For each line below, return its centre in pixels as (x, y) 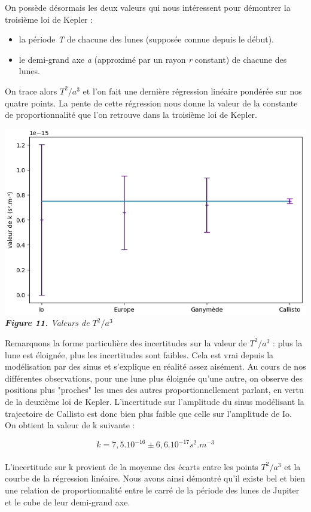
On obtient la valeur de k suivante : (70, 425)
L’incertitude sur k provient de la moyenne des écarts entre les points (132, 466)
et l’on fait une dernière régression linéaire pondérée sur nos (192, 91)
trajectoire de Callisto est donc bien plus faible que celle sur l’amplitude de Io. (148, 413)
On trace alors (31, 91)
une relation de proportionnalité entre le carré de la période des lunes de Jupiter (152, 490)
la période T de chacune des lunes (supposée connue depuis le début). (146, 39)
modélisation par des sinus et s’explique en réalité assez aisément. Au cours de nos (155, 366)
